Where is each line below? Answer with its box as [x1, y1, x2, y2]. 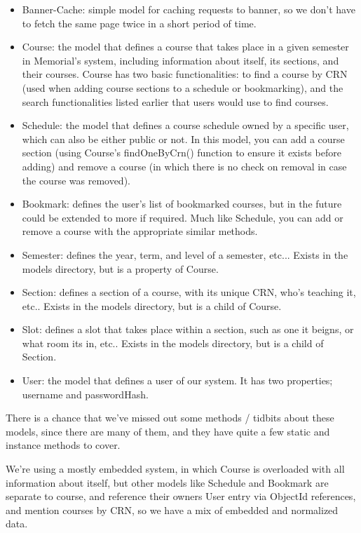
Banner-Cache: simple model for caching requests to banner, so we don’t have [22, 2, 355, 16]
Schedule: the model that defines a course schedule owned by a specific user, [22, 118, 349, 133]
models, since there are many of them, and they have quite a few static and [6, 424, 330, 438]
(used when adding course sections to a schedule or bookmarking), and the [22, 80, 343, 95]
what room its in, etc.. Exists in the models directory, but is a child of [22, 335, 324, 350]
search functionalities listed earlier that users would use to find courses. [22, 94, 329, 109]
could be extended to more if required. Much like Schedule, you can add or [22, 210, 343, 224]
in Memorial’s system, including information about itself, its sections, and [22, 53, 339, 67]
